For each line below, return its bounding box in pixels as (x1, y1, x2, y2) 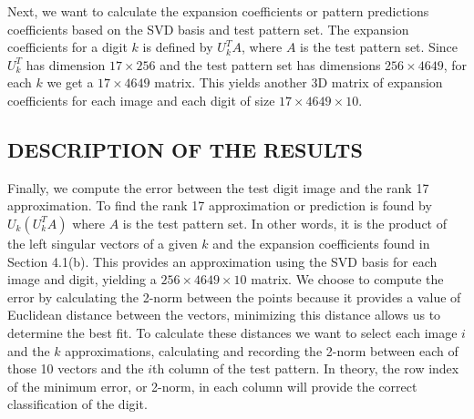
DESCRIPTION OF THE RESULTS (7, 135, 363, 163)
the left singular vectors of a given (7, 233, 198, 252)
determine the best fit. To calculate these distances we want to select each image (7, 322, 458, 342)
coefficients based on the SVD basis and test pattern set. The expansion (7, 19, 409, 38)
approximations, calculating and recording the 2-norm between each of (65, 341, 459, 360)
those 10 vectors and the (7, 359, 144, 378)
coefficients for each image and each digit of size (7, 90, 275, 109)
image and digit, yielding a (7, 270, 157, 289)
